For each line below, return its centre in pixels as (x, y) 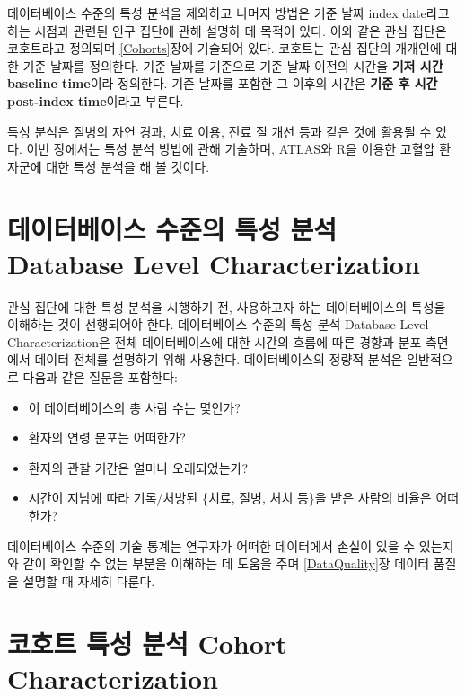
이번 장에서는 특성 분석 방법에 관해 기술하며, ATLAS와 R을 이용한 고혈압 (231, 149)
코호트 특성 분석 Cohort (147, 642)
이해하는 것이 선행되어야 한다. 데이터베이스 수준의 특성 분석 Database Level (218, 324)
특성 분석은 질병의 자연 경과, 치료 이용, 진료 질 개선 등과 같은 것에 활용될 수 (219, 131)
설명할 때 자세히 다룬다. (89, 580)
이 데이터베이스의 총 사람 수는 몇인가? (134, 407)
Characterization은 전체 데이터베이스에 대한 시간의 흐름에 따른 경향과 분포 (215, 341)
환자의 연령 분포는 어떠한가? (107, 437)
